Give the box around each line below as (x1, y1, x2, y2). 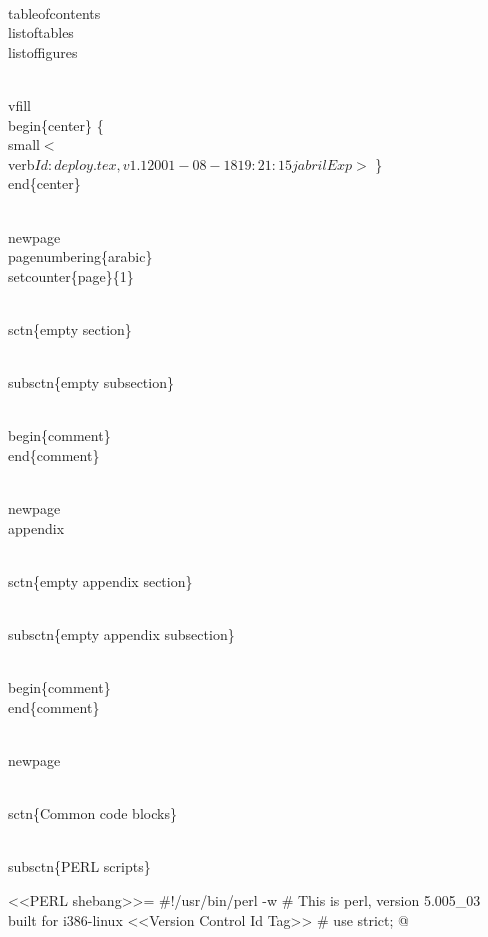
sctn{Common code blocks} (8, 803, 177, 824)
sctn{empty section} (8, 318, 132, 339)
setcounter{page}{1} (8, 265, 134, 286)
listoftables (8, 22, 74, 43)
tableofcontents (8, 2, 101, 23)
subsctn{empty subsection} (8, 372, 174, 393)
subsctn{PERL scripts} (8, 856, 151, 877)
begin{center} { (8, 114, 104, 135)
